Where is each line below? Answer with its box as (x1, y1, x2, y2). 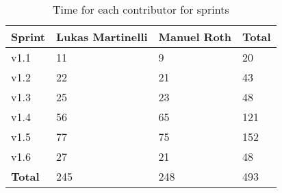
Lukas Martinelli (56, 29, 148, 44)
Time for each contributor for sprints (52, 1, 229, 17)
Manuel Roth (158, 29, 231, 44)
